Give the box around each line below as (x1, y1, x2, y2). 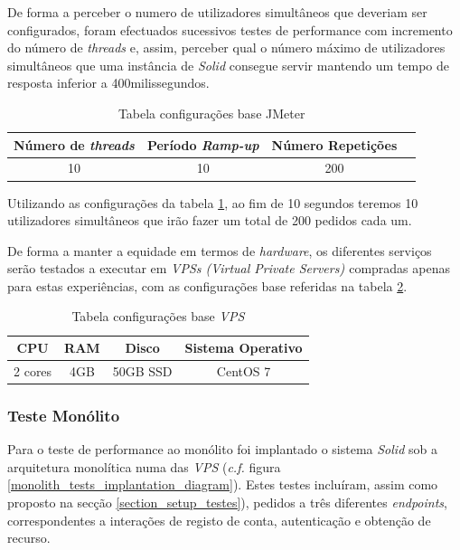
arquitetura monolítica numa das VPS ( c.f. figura (7, 457, 281, 476)
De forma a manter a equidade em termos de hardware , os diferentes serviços (7, 241, 432, 260)
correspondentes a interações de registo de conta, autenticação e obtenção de (7, 510, 431, 529)
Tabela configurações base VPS (71, 307, 245, 326)
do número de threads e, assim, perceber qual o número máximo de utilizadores (7, 38, 446, 57)
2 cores (14, 361, 52, 380)
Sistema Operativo (184, 338, 303, 357)
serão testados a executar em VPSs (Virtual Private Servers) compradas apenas (7, 259, 450, 278)
